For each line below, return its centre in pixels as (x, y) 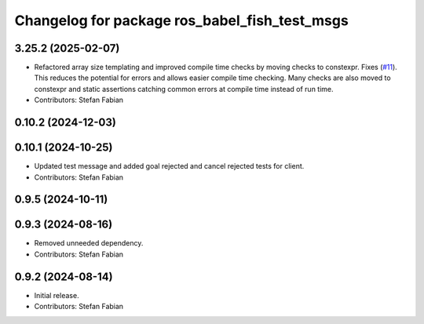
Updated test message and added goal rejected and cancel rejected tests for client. (169, 166)
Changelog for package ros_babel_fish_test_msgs (181, 20)
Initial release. (57, 295)
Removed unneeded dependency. (89, 243)
